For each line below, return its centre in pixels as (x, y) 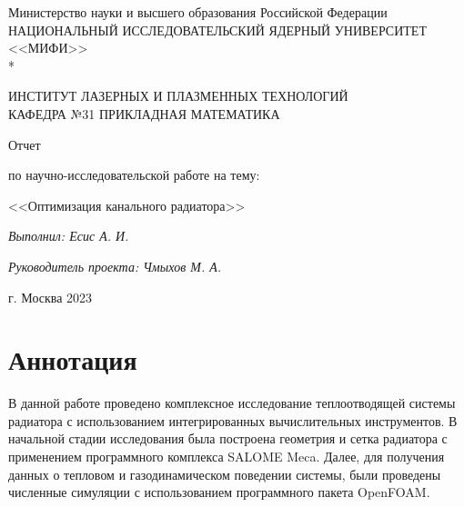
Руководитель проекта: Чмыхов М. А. (115, 266)
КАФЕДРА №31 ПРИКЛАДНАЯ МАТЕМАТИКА (144, 113)
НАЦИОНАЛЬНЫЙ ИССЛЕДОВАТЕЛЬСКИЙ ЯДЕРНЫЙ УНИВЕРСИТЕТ (217, 30)
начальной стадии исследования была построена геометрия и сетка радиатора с (228, 438)
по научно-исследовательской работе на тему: (134, 175)
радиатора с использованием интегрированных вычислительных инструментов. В (233, 420)
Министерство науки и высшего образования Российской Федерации (198, 12)
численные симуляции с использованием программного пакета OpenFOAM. (219, 492)
